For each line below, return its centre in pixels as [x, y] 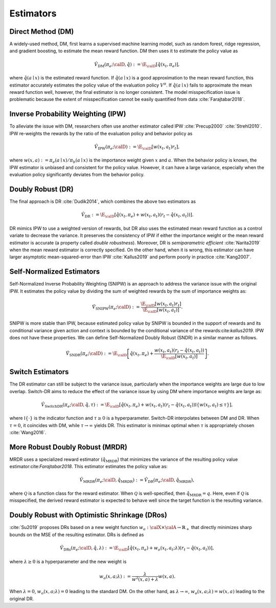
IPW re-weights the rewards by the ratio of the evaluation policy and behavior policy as [101, 133]
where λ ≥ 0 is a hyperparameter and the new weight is [68, 561]
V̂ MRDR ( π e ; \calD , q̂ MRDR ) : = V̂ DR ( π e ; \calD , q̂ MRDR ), [137, 480]
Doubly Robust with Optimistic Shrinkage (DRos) [88, 515]
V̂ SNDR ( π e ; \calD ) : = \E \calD [96, 354]
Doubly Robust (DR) [41, 189]
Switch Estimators [39, 372]
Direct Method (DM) [42, 32]
